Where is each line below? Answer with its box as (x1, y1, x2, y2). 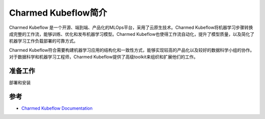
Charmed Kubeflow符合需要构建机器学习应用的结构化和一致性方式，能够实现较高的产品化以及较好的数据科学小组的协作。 (9, 47, 255, 53)
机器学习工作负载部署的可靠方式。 (9, 38, 78, 44)
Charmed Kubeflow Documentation (21, 105, 93, 111)
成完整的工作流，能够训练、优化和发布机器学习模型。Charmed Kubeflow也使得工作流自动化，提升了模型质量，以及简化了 (9, 31, 255, 37)
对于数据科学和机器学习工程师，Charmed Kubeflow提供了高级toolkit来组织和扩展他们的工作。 (9, 54, 198, 60)
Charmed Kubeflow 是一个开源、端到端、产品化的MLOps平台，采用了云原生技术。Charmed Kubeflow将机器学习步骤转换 (9, 24, 253, 30)
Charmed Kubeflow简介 (9, 7, 107, 18)
